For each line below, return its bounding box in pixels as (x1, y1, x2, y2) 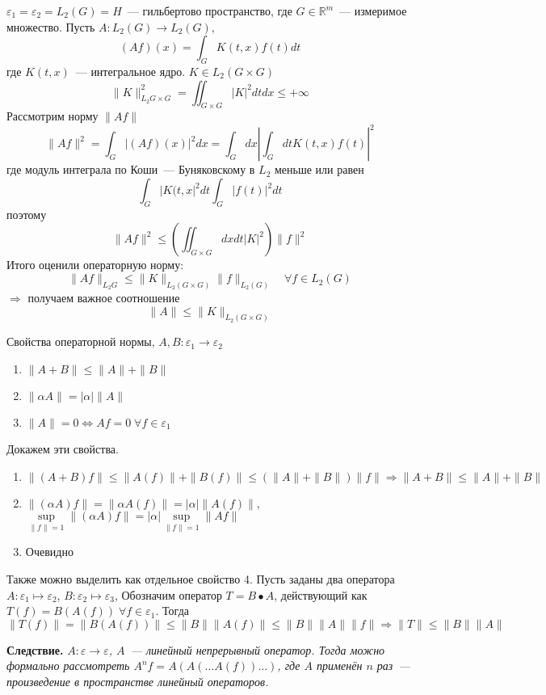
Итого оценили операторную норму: (6, 256, 184, 273)
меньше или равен (275, 161, 364, 178)
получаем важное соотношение (27, 289, 180, 305)
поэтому (6, 205, 47, 222)
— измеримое (339, 2, 407, 19)
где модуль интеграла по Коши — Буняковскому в (6, 161, 255, 178)
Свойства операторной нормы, (6, 333, 155, 350)
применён (317, 657, 363, 674)
